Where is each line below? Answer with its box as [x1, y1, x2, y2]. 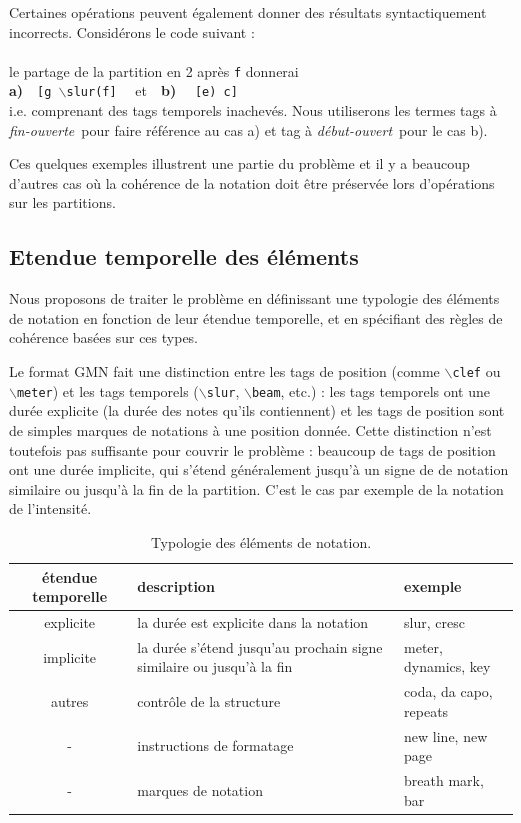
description [137, 576, 215, 597]
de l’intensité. [9, 498, 92, 519]
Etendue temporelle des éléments [9, 241, 359, 272]
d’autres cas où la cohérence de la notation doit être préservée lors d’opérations [9, 172, 495, 193]
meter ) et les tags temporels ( [16, 380, 199, 401]
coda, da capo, [404, 681, 493, 702]
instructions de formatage [137, 735, 294, 756]
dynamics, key [404, 656, 491, 677]
